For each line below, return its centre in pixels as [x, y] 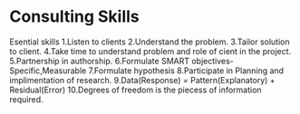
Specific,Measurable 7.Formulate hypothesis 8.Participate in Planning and [146, 71]
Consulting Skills [75, 17]
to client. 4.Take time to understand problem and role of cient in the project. [150, 51]
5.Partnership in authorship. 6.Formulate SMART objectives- [121, 61]
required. [26, 99]
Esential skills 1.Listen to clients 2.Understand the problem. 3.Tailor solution [150, 42]
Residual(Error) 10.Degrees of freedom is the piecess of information [135, 90]
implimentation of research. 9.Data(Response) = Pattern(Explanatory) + [142, 80]
